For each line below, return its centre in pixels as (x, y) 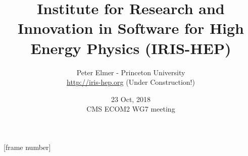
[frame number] (27, 147)
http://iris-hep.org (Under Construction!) (131, 82)
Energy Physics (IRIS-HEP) (131, 48)
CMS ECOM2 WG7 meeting (131, 109)
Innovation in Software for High (131, 28)
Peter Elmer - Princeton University (131, 72)
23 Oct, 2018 (131, 99)
